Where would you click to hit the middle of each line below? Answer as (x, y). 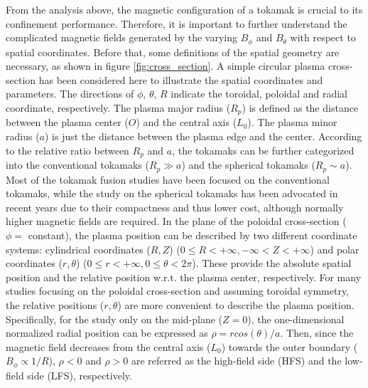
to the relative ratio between (67, 150)
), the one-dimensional (296, 319)
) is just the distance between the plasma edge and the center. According (203, 136)
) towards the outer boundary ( (289, 346)
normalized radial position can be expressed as (107, 333)
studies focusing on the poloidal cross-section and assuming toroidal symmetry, (178, 291)
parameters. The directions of (70, 94)
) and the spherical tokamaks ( (248, 165)
